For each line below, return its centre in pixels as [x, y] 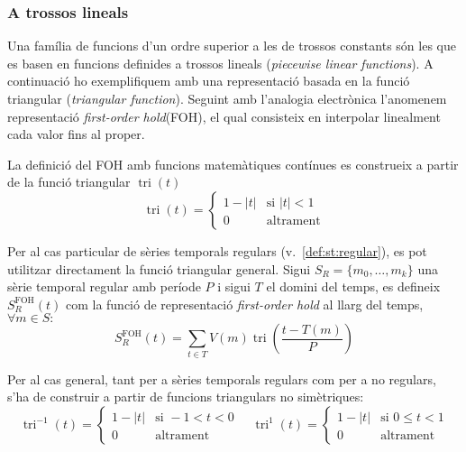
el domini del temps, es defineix [353, 286]
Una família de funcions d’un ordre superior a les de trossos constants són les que [232, 46]
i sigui [234, 286]
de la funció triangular [69, 182]
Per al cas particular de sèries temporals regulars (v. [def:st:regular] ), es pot [217, 250]
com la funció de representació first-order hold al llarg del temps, [244, 304]
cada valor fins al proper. [76, 134]
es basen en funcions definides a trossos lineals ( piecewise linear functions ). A [220, 63]
